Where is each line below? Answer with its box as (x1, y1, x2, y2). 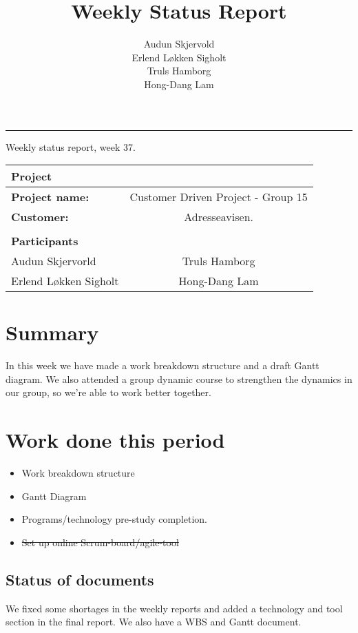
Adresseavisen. (184, 209, 253, 225)
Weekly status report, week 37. (6, 139, 136, 154)
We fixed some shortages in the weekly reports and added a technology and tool (6, 601, 343, 615)
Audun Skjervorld (11, 253, 96, 269)
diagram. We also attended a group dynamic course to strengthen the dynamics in (6, 371, 352, 386)
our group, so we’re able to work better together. (6, 385, 211, 399)
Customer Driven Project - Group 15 (129, 189, 308, 205)
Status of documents (6, 568, 154, 590)
